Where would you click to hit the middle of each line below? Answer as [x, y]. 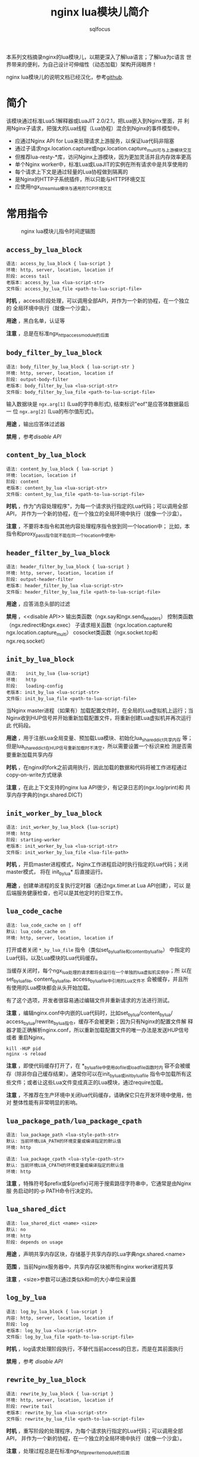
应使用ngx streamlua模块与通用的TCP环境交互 [63, 187]
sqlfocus [100, 29]
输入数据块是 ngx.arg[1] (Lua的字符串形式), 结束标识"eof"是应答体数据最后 [98, 404]
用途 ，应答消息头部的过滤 [38, 604]
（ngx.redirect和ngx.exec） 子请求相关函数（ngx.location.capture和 [89, 625]
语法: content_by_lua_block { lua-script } [60, 469]
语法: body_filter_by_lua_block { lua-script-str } [70, 367]
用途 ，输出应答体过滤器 [36, 424]
